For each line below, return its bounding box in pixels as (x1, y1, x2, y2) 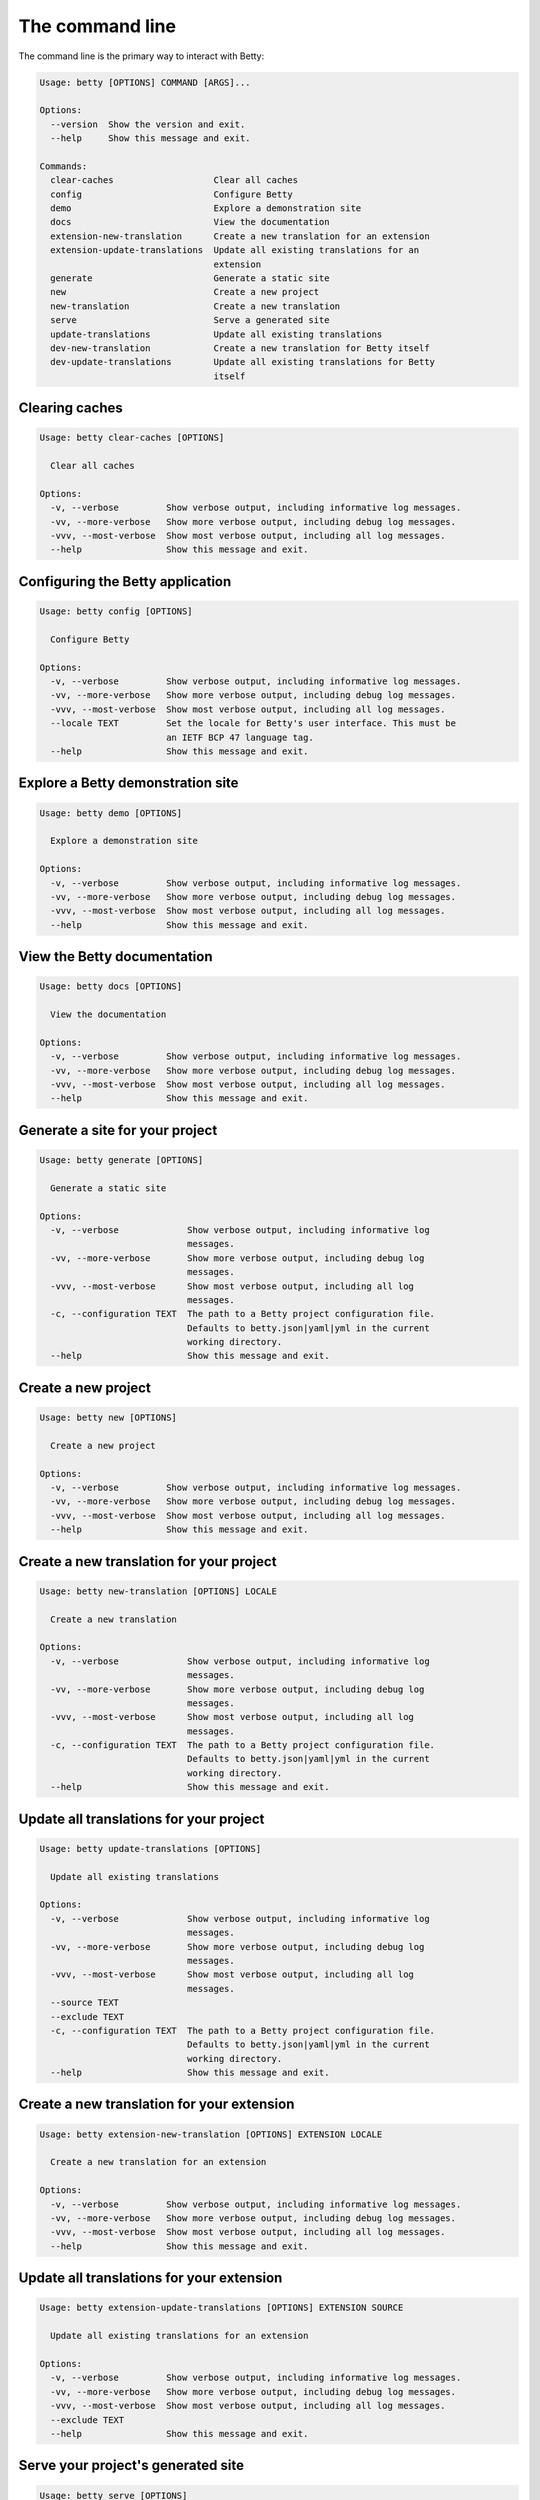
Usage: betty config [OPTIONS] (39, 606, 194, 617)
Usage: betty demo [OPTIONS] (39, 807, 183, 819)
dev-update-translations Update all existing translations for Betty (50, 356, 435, 368)
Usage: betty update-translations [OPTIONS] (39, 1843, 262, 1854)
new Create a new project (50, 286, 320, 298)
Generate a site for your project (18, 1121, 218, 1139)
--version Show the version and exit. (50, 118, 246, 130)
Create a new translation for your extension (18, 2096, 295, 2113)
